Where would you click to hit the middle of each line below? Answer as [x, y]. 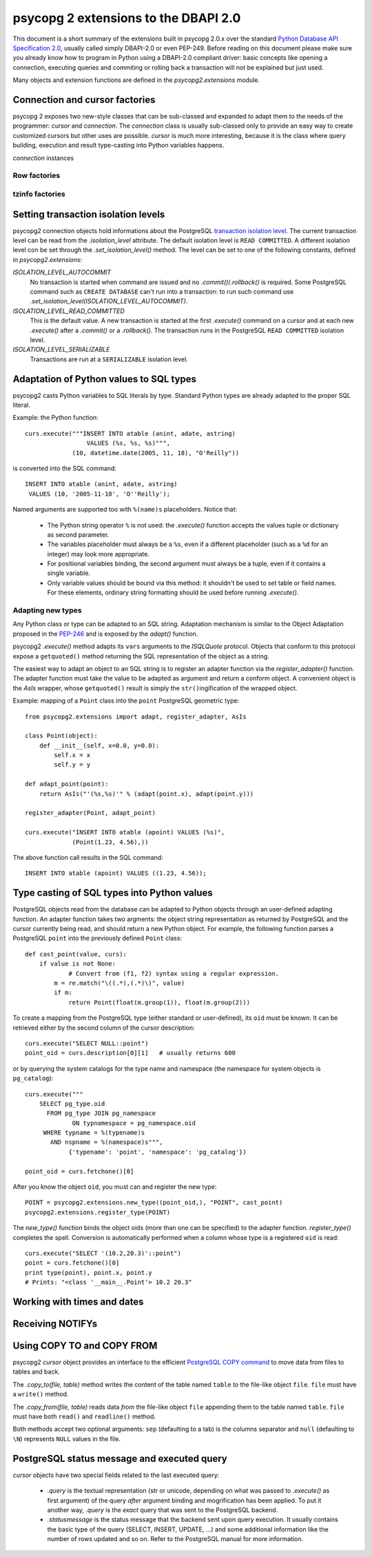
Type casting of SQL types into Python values [113, 893]
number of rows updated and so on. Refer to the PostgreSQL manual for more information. [175, 1539]
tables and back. [36, 1372]
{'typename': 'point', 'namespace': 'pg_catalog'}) [158, 1152]
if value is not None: [77, 964]
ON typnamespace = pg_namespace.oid [134, 1123]
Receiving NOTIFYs [55, 1324]
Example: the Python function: [56, 418]
